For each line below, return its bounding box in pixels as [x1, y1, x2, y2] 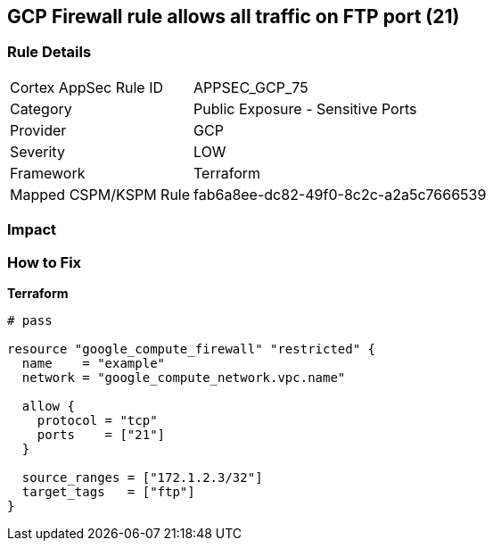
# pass [7, 312, 53, 328]
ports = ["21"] [37, 427, 166, 442]
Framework [10, 163, 86, 182]
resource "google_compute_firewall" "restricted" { [7, 341, 376, 356]
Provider [10, 120, 67, 139]
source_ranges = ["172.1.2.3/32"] [21, 469, 263, 485]
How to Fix [7, 253, 82, 271]
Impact [7, 220, 57, 239]
